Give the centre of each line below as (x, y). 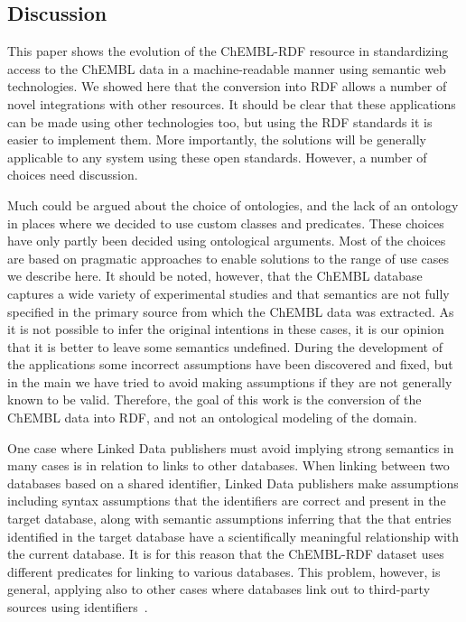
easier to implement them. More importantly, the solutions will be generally (217, 139)
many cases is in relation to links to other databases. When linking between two (228, 465)
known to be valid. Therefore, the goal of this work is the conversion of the (214, 399)
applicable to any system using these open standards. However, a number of (217, 157)
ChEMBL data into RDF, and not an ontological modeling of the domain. (212, 418)
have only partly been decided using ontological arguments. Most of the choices (227, 241)
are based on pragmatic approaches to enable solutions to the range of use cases (228, 258)
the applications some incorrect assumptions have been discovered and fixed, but (230, 364)
